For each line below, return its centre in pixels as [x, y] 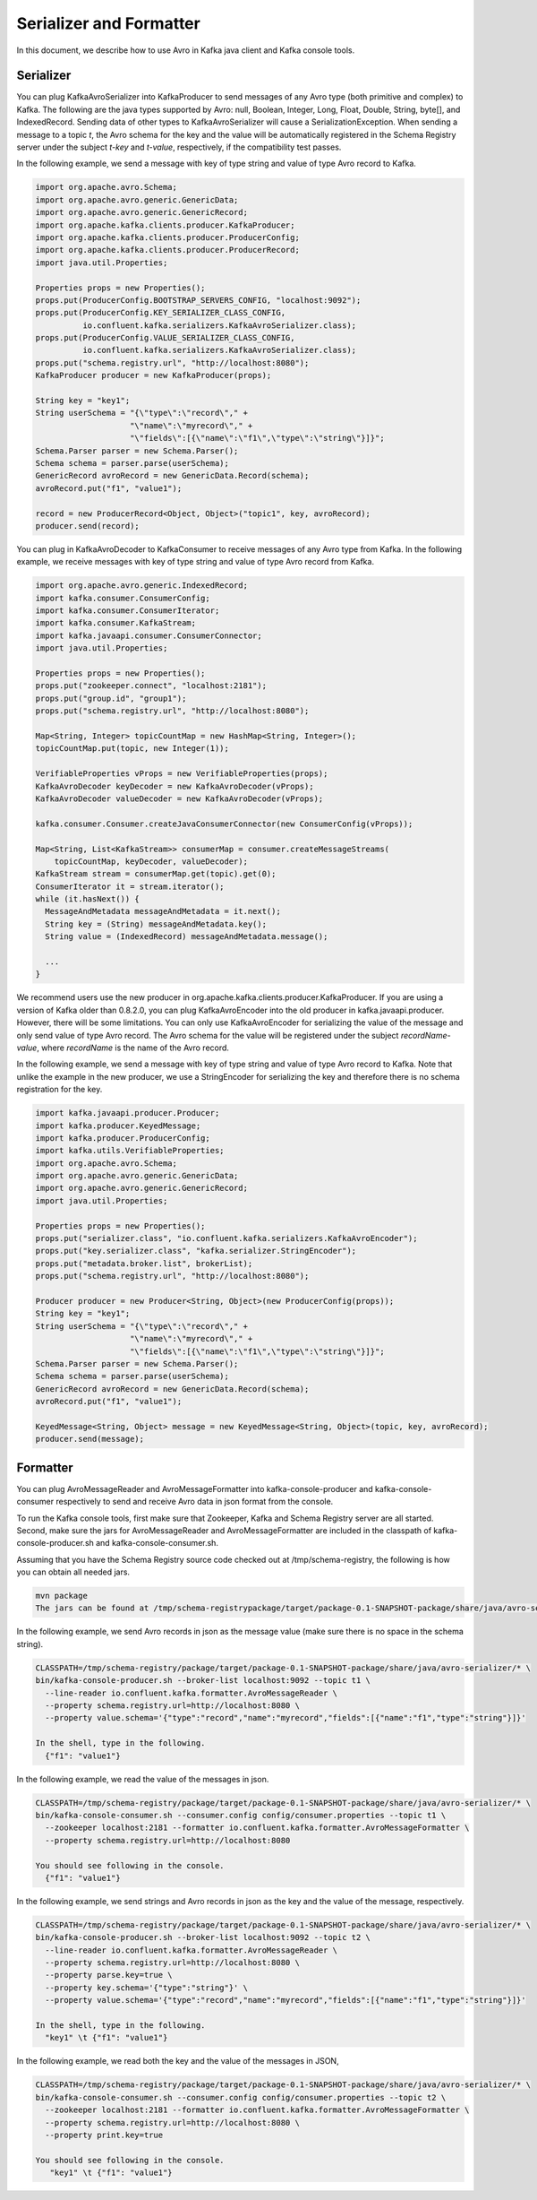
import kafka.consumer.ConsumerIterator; [128, 611]
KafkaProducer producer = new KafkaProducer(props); [153, 375]
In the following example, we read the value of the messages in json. [143, 1779]
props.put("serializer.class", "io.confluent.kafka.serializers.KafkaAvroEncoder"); [226, 1238]
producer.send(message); [90, 1439]
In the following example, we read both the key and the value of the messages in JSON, [178, 2061]
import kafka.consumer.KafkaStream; [116, 623]
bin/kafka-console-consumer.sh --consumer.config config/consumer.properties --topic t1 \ [241, 1815]
